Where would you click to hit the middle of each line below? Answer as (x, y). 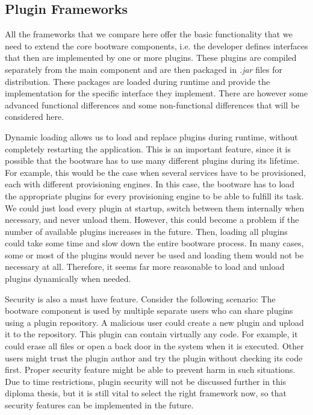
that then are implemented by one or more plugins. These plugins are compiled (151, 58)
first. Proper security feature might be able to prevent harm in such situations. (150, 370)
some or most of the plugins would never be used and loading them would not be (154, 254)
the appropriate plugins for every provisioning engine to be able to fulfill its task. (154, 195)
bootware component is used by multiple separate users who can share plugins (149, 310)
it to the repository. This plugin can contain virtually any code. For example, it (151, 334)
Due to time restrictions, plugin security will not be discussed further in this (146, 381)
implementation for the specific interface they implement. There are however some (156, 93)
